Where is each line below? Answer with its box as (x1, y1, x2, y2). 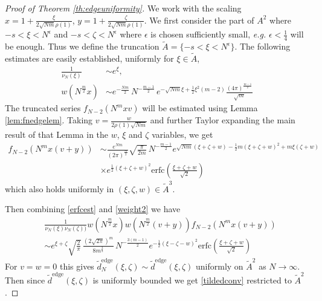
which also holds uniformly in (5, 182, 114, 195)
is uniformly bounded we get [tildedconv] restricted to (92, 273, 292, 286)
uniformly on (196, 259, 243, 272)
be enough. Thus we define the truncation (5, 40, 159, 53)
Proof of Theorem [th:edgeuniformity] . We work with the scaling (5, 2, 242, 14)
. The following (234, 40, 291, 53)
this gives (59, 259, 94, 272)
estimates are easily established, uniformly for (5, 52, 174, 65)
